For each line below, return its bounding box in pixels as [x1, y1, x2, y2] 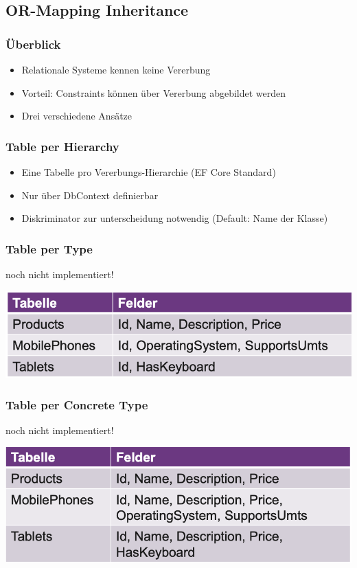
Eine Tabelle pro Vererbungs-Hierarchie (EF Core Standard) [21, 165, 276, 179]
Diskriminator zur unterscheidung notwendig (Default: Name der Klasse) [21, 211, 328, 225]
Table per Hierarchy [5, 137, 119, 155]
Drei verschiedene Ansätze [21, 109, 133, 123]
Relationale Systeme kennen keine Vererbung [21, 63, 211, 76]
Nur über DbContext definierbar [21, 188, 159, 202]
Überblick [5, 35, 61, 52]
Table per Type [5, 240, 93, 257]
